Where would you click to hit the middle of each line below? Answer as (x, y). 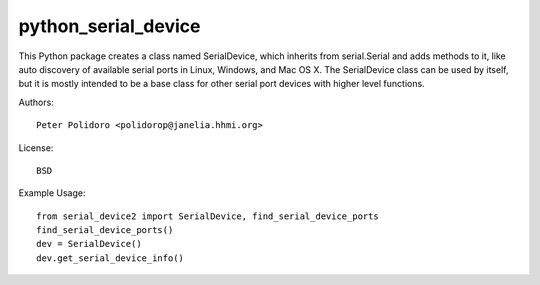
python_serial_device (109, 26)
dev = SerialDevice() (89, 244)
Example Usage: (52, 193)
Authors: (36, 102)
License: (36, 147)
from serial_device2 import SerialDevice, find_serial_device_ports (207, 216)
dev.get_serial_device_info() (110, 258)
